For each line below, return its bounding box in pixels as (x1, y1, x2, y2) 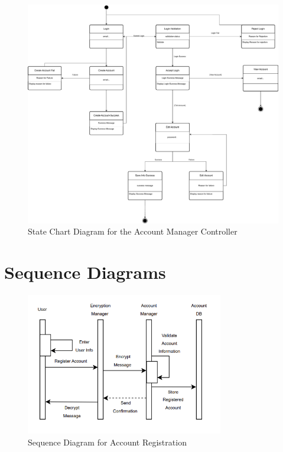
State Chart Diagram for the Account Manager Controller (28, 225, 238, 238)
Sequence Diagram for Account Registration (28, 435, 187, 448)
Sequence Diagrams (4, 260, 166, 284)
